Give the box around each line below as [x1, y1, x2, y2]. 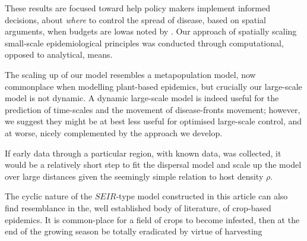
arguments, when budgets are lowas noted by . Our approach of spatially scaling [5, 25, 297, 37]
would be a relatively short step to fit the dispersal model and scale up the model [5, 158, 302, 171]
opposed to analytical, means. [5, 48, 113, 61]
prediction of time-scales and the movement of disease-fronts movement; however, [5, 103, 300, 115]
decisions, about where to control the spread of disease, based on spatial [5, 13, 266, 26]
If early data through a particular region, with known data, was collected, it [5, 146, 281, 159]
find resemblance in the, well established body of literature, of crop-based [5, 201, 271, 214]
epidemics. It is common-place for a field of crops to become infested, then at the [5, 213, 300, 226]
